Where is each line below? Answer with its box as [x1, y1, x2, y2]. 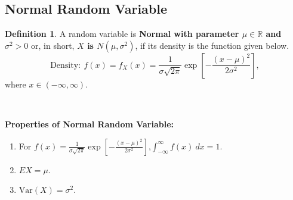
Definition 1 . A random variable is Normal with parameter [5, 27, 239, 40]
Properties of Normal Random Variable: [5, 117, 174, 130]
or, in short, [31, 39, 75, 51]
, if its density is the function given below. [135, 39, 289, 51]
